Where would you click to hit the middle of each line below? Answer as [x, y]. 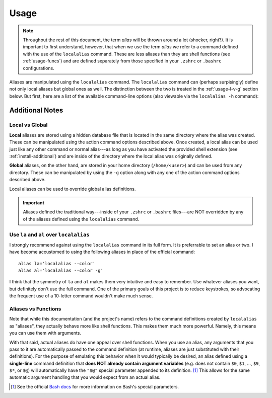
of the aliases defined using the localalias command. [81, 219]
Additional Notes [36, 110]
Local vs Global [28, 125]
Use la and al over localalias [49, 234]
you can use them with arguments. [45, 333]
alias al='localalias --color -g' [61, 271]
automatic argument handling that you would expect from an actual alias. [85, 377]
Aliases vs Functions [35, 308]
